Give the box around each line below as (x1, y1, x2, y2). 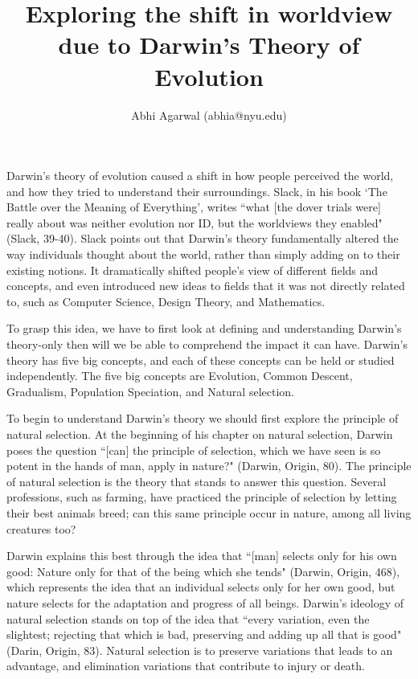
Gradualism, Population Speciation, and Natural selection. (6, 382, 294, 399)
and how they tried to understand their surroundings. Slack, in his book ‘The (6, 182, 387, 199)
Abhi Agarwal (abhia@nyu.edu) (131, 106, 287, 123)
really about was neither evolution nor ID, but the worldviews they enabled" (6, 214, 383, 231)
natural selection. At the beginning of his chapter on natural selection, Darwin (6, 426, 393, 442)
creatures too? (6, 520, 76, 537)
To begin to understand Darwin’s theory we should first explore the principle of (6, 410, 399, 427)
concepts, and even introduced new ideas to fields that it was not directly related (6, 277, 405, 294)
